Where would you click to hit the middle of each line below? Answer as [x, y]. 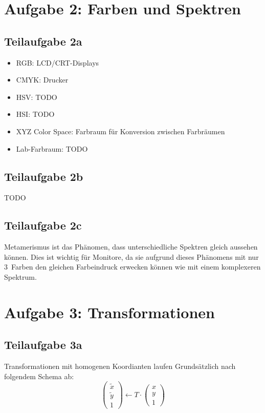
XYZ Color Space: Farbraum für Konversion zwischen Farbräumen [120, 131]
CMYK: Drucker [42, 80]
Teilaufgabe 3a [43, 345]
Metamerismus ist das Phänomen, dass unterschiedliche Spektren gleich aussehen [131, 247]
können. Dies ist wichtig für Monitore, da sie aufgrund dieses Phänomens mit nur [131, 256]
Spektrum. [20, 276]
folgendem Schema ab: [39, 376]
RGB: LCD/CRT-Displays [58, 62]
